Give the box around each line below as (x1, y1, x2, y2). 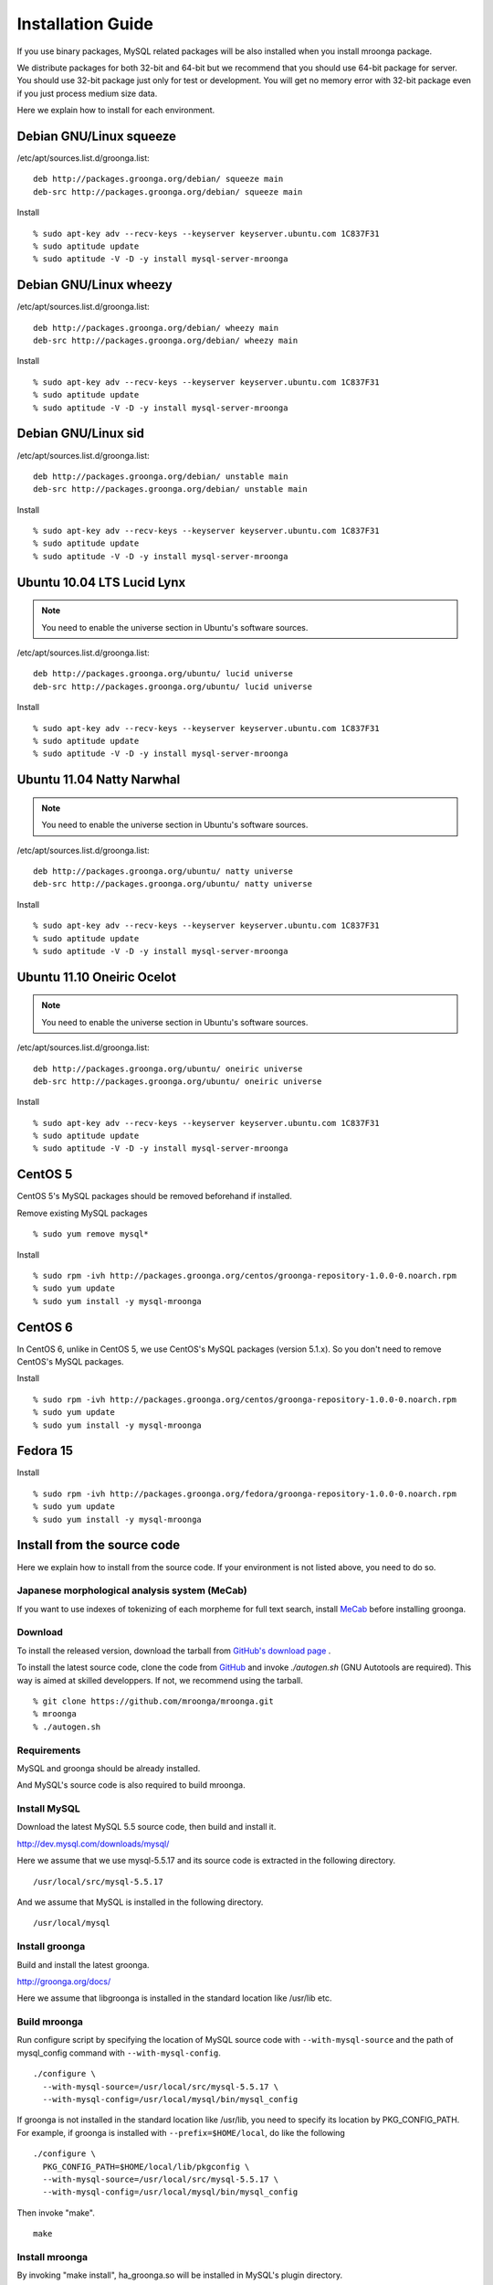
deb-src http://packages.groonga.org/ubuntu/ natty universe (33, 878, 312, 889)
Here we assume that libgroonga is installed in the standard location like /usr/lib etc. (16, 1993, 332, 2003)
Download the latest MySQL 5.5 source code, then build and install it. (16, 1822, 277, 1833)
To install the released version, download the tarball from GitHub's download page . (16, 1645, 331, 1656)
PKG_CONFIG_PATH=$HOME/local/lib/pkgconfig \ (42, 2162, 250, 2172)
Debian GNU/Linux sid (16, 426, 145, 441)
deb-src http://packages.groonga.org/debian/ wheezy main (33, 335, 299, 346)
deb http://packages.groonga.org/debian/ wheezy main (33, 323, 278, 333)
